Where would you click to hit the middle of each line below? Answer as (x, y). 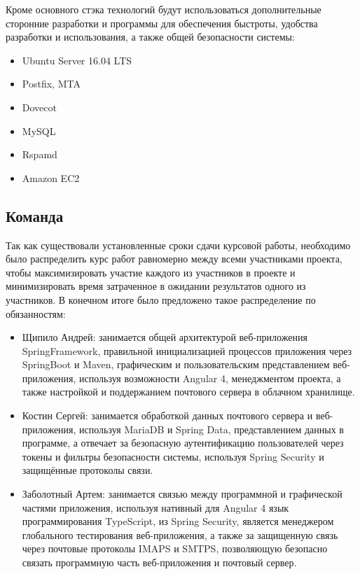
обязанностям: (36, 313)
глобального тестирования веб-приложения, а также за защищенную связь (180, 534)
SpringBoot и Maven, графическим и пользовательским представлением (176, 364)
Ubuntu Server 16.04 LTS (77, 60)
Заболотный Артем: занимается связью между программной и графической (182, 494)
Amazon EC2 (51, 177)
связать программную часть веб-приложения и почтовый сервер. (159, 562)
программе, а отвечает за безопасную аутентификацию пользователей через (183, 443)
